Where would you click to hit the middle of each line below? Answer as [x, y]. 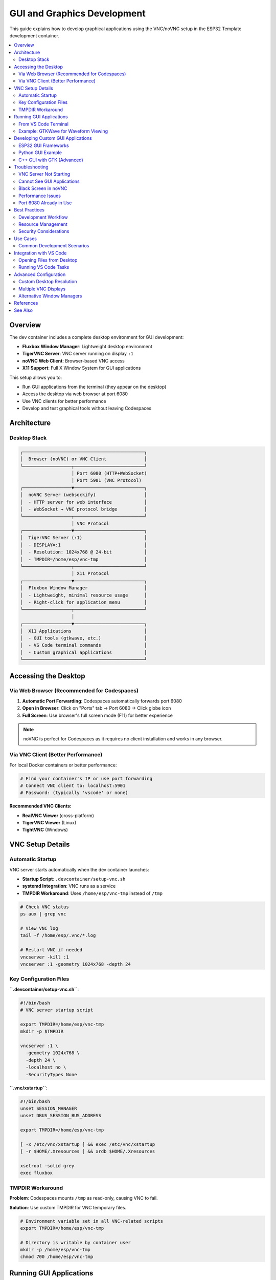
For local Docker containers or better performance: [63, 765]
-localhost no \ [46, 1067]
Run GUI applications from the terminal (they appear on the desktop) [94, 387]
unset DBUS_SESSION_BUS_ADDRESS [61, 1116]
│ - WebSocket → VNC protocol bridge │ [84, 509]
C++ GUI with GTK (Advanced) [51, 160]
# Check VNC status [44, 907]
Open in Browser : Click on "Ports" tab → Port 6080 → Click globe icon [97, 708]
